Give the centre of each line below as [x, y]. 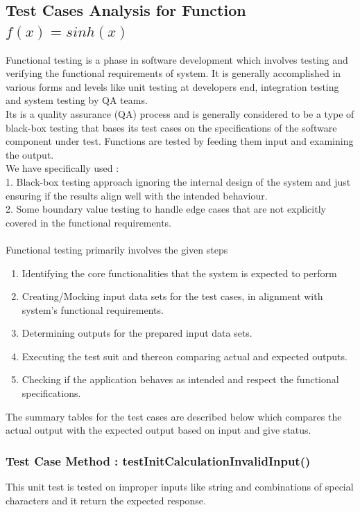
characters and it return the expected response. [106, 500]
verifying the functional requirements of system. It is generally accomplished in [173, 73]
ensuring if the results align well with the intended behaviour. [137, 195]
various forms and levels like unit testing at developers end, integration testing [172, 86]
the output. [30, 154]
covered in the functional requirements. [88, 222]
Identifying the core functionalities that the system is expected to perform [179, 273]
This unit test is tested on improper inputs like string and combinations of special [180, 487]
